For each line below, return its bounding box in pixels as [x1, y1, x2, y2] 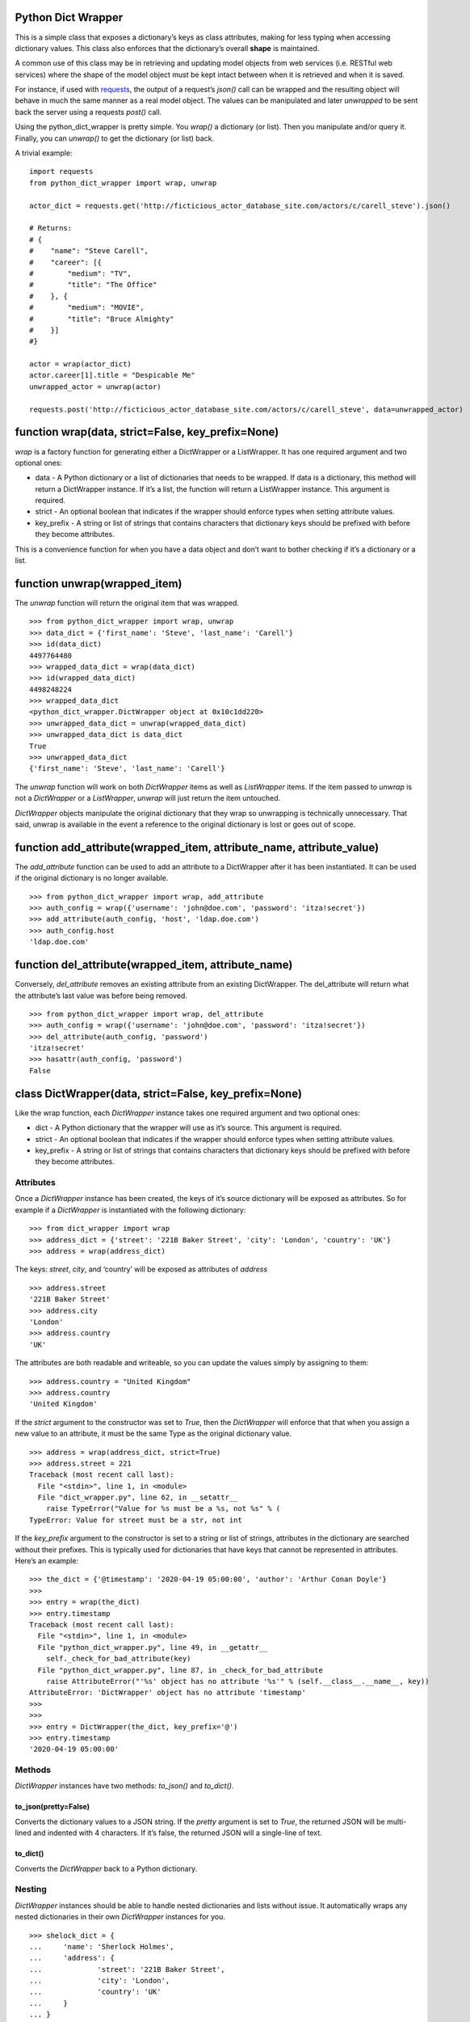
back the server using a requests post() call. [15, 107, 162, 116]
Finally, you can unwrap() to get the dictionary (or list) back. [15, 133, 215, 143]
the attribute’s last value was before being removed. [15, 991, 187, 1000]
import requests [29, 167, 94, 176]
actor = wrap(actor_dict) [29, 360, 132, 369]
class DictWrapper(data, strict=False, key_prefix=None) [15, 1086, 303, 1100]
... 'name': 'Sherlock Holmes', [29, 1942, 174, 1951]
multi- [386, 1817, 407, 1826]
